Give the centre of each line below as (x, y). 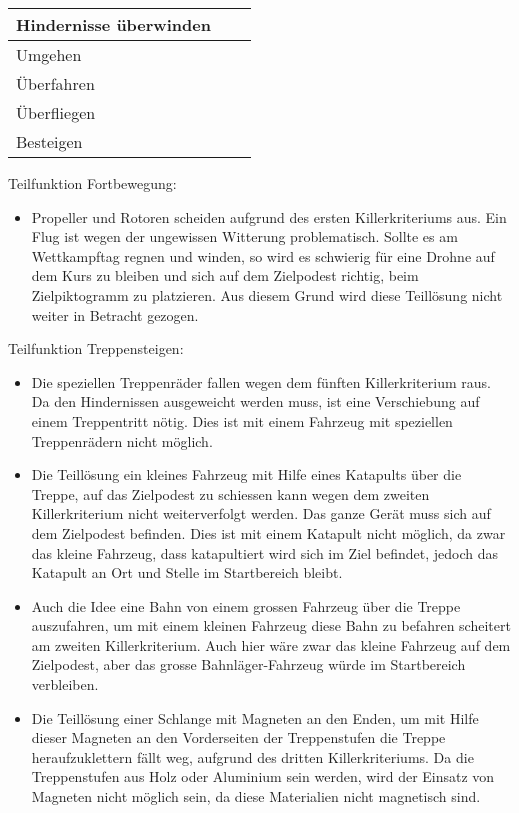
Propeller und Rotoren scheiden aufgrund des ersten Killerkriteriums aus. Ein (269, 216)
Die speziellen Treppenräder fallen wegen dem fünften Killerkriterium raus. (261, 381)
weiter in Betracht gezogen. (115, 314)
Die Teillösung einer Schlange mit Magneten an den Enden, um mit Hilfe (255, 717)
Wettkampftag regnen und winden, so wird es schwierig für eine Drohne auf (263, 255)
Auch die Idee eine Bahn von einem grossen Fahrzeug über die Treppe (246, 605)
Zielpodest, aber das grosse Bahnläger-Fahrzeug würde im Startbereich (248, 664)
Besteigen (49, 141)
